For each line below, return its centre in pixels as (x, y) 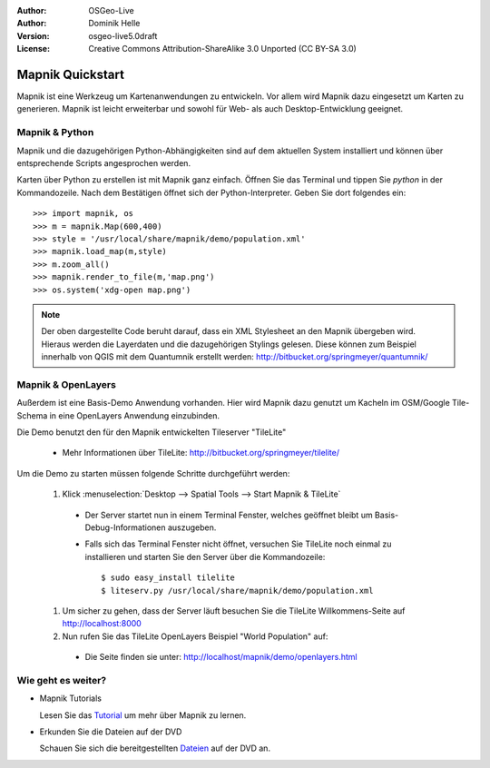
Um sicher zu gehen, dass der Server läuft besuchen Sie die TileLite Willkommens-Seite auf (234, 610)
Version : (33, 35)
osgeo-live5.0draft (123, 35)
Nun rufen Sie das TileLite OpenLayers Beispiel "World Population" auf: (195, 636)
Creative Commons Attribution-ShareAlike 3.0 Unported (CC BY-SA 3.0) (223, 49)
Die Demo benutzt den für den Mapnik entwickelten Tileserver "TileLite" (152, 432)
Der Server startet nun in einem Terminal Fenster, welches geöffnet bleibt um (229, 515)
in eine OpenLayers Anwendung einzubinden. (134, 415)
